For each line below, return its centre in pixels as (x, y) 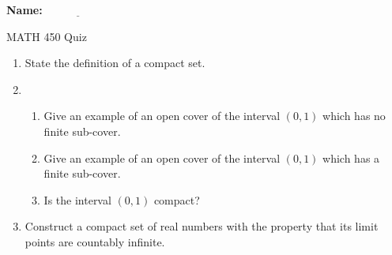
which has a (351, 157)
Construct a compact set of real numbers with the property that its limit (202, 226)
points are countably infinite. (95, 241)
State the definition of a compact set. (115, 63)
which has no (354, 116)
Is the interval (77, 199)
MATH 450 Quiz (47, 36)
